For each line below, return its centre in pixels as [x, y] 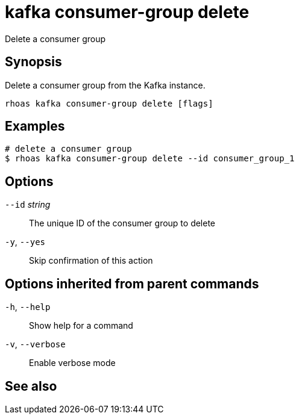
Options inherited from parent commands [132, 284]
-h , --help [28, 307]
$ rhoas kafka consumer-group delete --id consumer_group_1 [150, 159]
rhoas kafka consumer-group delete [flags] [109, 103]
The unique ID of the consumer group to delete [122, 223]
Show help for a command [81, 326]
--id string [28, 205]
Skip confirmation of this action [91, 261]
